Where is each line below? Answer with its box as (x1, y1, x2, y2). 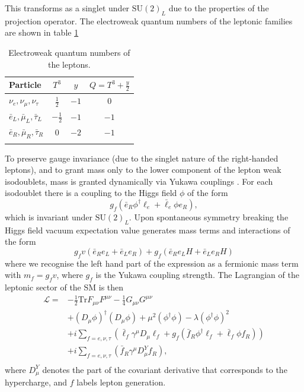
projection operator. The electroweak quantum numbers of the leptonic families (5, 14, 293, 27)
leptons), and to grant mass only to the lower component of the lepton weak (5, 163, 281, 176)
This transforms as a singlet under (5, 2, 130, 14)
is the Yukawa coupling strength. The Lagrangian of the (95, 268, 299, 281)
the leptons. (47, 58, 91, 70)
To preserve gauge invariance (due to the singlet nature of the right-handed (5, 151, 279, 164)
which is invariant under (5, 210, 92, 223)
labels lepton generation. (76, 376, 166, 388)
